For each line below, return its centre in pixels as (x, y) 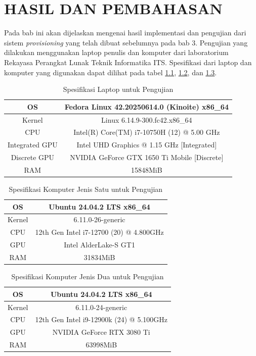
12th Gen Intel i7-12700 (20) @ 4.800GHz (99, 232)
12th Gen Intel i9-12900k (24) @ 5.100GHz (101, 319)
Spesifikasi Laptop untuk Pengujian (118, 89)
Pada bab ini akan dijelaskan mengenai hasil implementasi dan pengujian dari (125, 33)
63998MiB (101, 345)
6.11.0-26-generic (99, 219)
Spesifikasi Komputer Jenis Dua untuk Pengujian (88, 276)
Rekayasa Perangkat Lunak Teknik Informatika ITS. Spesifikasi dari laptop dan (128, 62)
